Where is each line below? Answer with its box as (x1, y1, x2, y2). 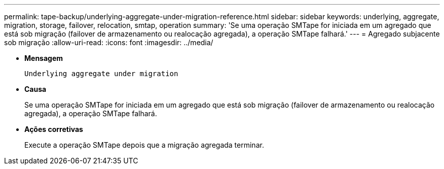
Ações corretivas (24, 125, 83, 133)
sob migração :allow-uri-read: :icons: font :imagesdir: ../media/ (4, 38, 213, 47)
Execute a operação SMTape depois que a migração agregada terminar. (24, 141, 264, 149)
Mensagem (24, 54, 63, 62)
